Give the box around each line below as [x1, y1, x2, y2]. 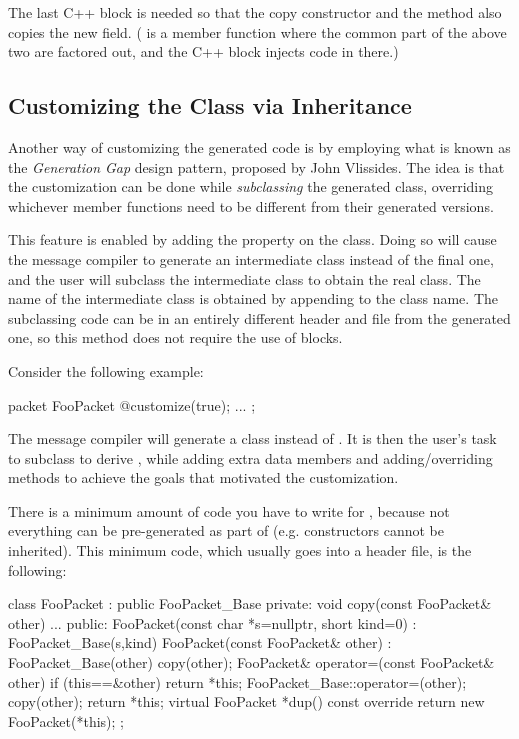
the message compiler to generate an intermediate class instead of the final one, [8, 248, 494, 269]
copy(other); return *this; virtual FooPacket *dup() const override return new [8, 691, 485, 712]
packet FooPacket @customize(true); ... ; [8, 394, 256, 415]
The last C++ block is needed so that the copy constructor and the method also [8, 2, 502, 22]
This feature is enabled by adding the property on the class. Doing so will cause [8, 229, 497, 250]
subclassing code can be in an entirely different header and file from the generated [8, 307, 511, 328]
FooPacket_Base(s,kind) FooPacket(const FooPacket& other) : [8, 632, 392, 653]
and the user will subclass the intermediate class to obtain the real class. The [8, 268, 481, 289]
